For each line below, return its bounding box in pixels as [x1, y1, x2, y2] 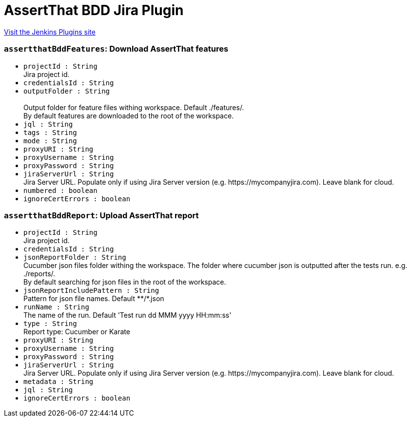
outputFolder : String [23, 87, 110, 95]
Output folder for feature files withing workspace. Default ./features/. [23, 103, 244, 112]
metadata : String [23, 378, 94, 386]
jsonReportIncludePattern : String [23, 287, 159, 295]
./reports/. [23, 269, 56, 278]
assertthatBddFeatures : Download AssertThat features [4, 44, 229, 54]
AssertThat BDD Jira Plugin [4, 2, 184, 19]
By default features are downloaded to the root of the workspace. [23, 111, 234, 120]
